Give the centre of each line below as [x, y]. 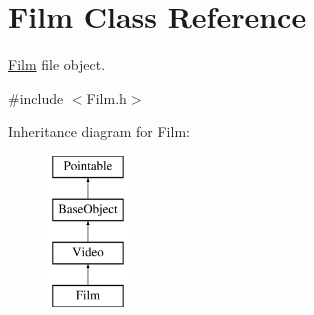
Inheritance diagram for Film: [99, 131]
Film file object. [57, 64]
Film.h [106, 97]
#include [36, 97]
